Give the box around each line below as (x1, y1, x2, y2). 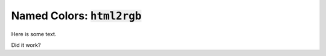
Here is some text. (11, 30, 57, 37)
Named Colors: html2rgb (11, 9, 142, 22)
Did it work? (11, 41, 41, 48)
